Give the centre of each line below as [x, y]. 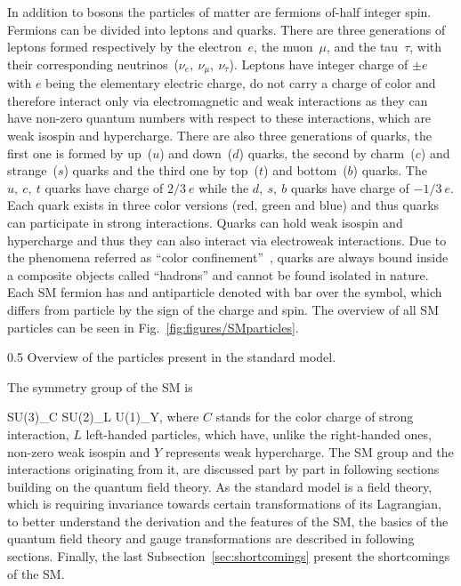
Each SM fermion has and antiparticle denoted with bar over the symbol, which [225, 292]
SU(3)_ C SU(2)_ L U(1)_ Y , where [103, 417]
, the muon [283, 47]
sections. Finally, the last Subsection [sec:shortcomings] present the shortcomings [229, 556]
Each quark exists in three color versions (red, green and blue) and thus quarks [223, 205]
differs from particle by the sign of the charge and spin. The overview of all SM [223, 309]
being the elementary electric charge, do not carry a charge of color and [241, 83]
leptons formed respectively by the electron [125, 47]
